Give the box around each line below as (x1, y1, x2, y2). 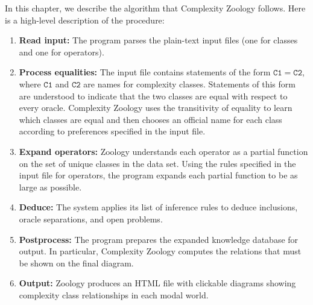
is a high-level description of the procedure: (5, 13, 165, 26)
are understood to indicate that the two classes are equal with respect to (19, 89, 288, 102)
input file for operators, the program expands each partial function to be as (19, 169, 298, 181)
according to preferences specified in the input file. (19, 125, 206, 137)
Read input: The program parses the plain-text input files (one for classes (19, 34, 298, 46)
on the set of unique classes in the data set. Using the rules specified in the (19, 157, 296, 169)
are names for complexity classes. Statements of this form (83, 77, 296, 90)
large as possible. (19, 180, 82, 193)
